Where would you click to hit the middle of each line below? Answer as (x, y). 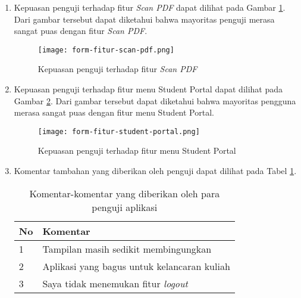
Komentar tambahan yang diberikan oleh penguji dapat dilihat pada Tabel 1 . (155, 171)
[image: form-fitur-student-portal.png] (119, 131)
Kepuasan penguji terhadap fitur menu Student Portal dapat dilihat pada (148, 89)
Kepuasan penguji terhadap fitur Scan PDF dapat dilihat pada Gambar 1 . (150, 7)
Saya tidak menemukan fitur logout (115, 283)
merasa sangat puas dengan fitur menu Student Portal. (114, 112)
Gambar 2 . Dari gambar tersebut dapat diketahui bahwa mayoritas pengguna (155, 100)
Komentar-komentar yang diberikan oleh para (125, 193)
